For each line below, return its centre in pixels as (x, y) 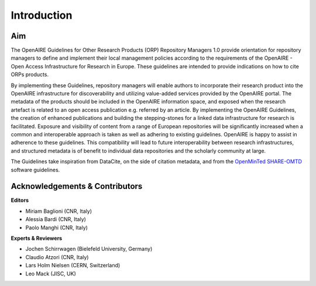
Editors (20, 200)
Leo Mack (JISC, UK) (51, 273)
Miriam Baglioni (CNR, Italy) (59, 211)
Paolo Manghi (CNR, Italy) (56, 228)
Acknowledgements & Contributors (77, 186)
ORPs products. (30, 75)
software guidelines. (35, 170)
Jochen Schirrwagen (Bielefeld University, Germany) (89, 249)
